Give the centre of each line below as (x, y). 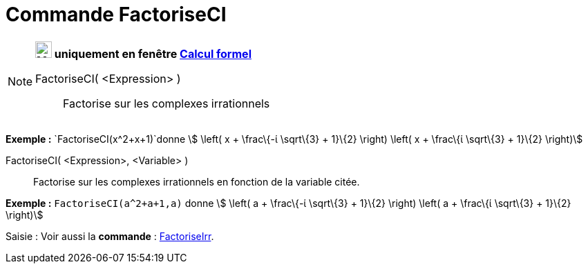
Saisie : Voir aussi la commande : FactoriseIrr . (110, 236)
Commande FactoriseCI (116, 14)
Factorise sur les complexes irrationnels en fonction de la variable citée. (197, 181)
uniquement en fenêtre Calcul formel (153, 53)
